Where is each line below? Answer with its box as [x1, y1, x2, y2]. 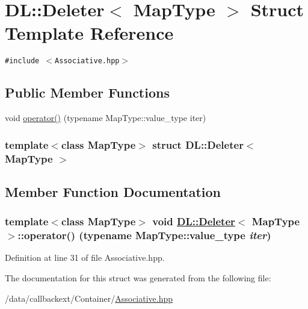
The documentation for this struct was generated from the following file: [5, 272, 271, 284]
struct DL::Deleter [152, 137, 244, 152]
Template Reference [5, 20, 174, 45]
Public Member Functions [5, 83, 170, 102]
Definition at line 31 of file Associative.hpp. [5, 251, 165, 264]
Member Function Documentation [5, 182, 221, 201]
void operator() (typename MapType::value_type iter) [5, 111, 206, 124]
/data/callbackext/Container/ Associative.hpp [5, 292, 173, 304]
